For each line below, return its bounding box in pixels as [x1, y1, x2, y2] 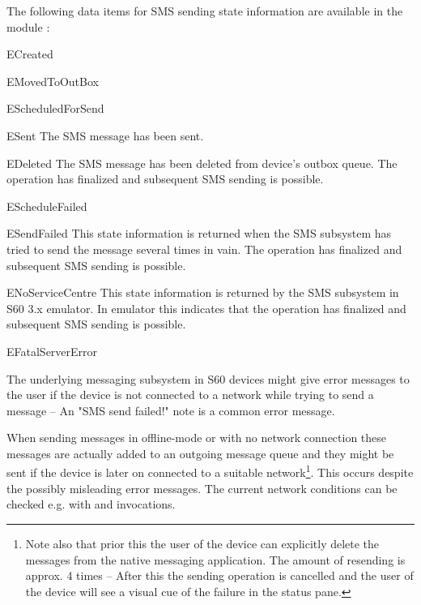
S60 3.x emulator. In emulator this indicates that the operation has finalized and [6, 299, 406, 316]
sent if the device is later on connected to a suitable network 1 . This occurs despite [6, 461, 414, 481]
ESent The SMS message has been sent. [6, 127, 204, 144]
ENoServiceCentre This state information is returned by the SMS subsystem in [6, 284, 399, 301]
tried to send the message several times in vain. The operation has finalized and [6, 240, 402, 257]
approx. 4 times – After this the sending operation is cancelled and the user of [25, 567, 414, 584]
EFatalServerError [6, 342, 98, 359]
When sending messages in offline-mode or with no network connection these [6, 429, 387, 446]
